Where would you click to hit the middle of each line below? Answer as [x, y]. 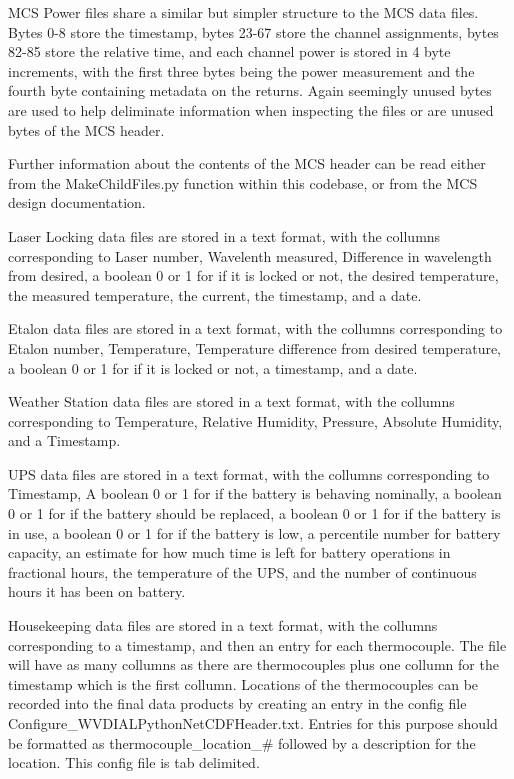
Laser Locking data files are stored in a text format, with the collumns [224, 235]
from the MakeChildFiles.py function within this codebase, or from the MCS [243, 182]
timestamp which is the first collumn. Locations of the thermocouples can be [243, 683]
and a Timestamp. [64, 440]
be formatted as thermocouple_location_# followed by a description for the [242, 742]
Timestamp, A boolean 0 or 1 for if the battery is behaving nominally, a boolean [255, 493]
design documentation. [77, 202]
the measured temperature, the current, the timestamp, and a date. [215, 294]
